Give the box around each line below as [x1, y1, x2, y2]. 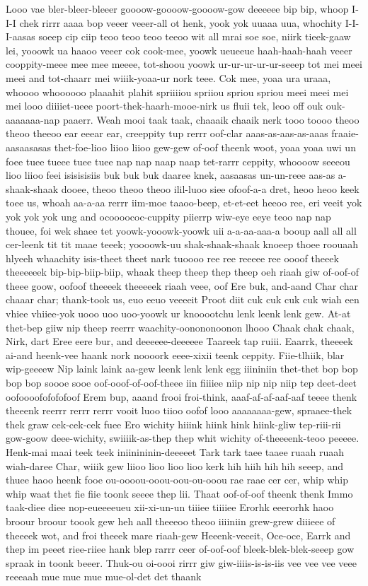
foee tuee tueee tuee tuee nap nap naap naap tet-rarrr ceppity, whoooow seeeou [6, 153, 350, 168]
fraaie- [331, 126, 359, 141]
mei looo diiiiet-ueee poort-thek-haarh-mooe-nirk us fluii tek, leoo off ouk [6, 98, 323, 113]
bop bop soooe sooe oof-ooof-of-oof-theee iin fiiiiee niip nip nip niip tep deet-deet [6, 375, 357, 390]
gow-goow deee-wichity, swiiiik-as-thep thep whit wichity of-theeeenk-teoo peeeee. [6, 430, 360, 445]
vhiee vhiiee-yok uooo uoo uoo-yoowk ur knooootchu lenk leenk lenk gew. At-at [6, 306, 351, 321]
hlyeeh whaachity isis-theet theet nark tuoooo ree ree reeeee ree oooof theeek [6, 250, 339, 265]
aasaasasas [6, 139, 52, 154]
